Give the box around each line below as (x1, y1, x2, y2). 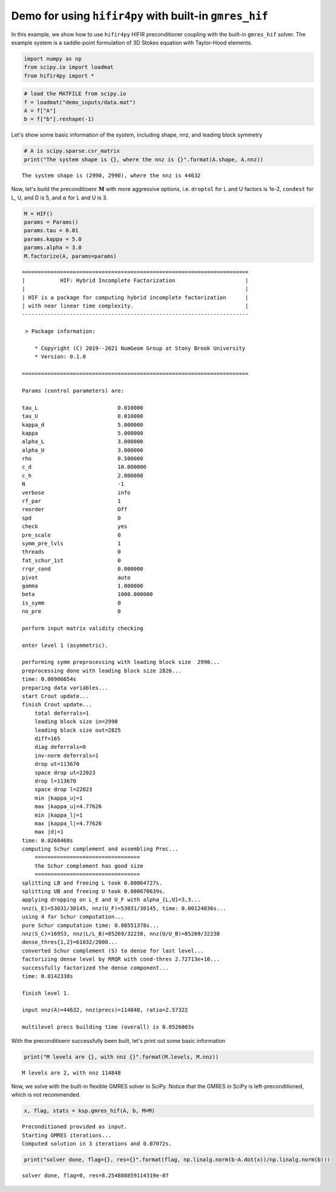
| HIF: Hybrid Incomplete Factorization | (22, 276, 249, 284)
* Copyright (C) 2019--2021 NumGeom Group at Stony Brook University (34, 345, 246, 352)
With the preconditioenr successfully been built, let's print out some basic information (11, 1037, 226, 1044)
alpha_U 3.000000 (22, 446, 143, 454)
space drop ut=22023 (34, 769, 96, 776)
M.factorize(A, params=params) (24, 252, 117, 259)
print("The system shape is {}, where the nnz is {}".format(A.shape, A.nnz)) (24, 156, 263, 163)
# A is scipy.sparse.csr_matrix (24, 147, 120, 155)
